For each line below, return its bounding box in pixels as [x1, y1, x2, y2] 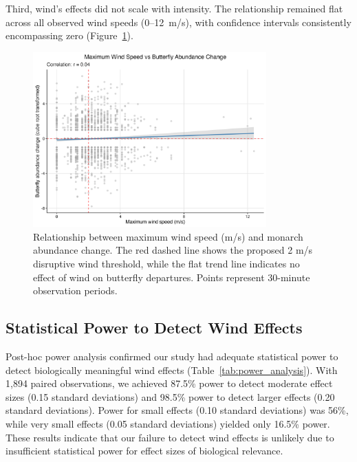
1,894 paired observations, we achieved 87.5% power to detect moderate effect [6, 376, 333, 390]
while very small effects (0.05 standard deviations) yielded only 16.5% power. [6, 416, 330, 430]
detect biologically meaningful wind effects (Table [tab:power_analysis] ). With [6, 362, 338, 377]
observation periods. [33, 283, 118, 298]
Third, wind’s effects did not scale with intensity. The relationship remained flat [6, 1, 343, 15]
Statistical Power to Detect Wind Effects [6, 317, 303, 338]
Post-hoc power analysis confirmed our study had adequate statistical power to [6, 349, 338, 363]
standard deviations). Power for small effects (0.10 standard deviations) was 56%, [6, 403, 349, 417]
